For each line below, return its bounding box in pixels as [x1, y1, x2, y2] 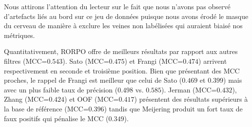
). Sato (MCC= [62, 55, 109, 66]
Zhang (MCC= [4, 94, 49, 104]
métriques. [4, 30, 35, 40]
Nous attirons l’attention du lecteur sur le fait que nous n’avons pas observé [4, 1, 231, 11]
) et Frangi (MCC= [124, 55, 183, 66]
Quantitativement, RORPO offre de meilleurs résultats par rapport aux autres [4, 46, 238, 56]
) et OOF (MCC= [64, 94, 119, 104]
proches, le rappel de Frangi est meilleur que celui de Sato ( [4, 75, 182, 85]
